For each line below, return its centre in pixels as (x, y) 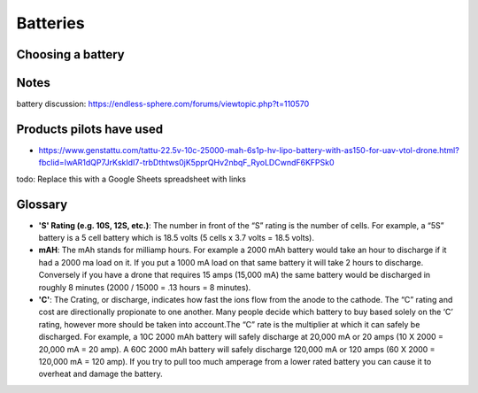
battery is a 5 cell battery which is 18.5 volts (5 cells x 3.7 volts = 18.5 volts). (176, 238)
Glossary (42, 204)
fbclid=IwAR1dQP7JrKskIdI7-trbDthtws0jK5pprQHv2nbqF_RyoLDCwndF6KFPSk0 (187, 163)
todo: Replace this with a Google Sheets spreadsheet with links (131, 179)
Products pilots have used (90, 129)
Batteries (50, 23)
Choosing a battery (70, 54)
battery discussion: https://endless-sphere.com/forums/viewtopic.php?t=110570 (163, 104)
